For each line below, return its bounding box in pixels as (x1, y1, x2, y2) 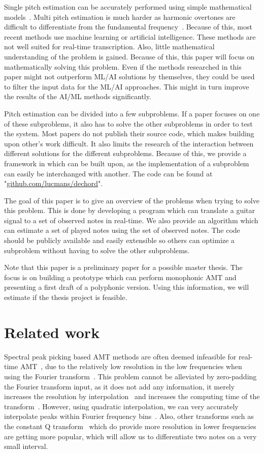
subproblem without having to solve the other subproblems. (4, 245, 190, 255)
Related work (4, 321, 100, 342)
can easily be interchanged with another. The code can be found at (4, 168, 213, 178)
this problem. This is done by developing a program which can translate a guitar (4, 205, 255, 216)
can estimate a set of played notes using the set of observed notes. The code (4, 225, 240, 235)
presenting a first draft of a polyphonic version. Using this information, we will (4, 282, 249, 292)
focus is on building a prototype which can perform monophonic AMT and (4, 271, 237, 282)
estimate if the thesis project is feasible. (4, 292, 127, 303)
